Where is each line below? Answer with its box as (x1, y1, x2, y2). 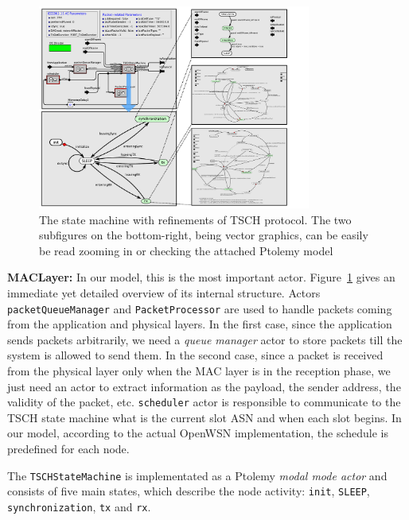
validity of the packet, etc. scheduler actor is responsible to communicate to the (7, 394, 401, 410)
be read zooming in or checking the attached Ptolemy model (39, 242, 333, 258)
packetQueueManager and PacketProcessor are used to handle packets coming (7, 300, 392, 316)
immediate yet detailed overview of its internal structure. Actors (7, 285, 321, 301)
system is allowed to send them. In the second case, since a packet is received (7, 347, 384, 363)
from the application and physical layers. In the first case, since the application (7, 316, 392, 332)
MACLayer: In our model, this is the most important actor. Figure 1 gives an (7, 269, 395, 285)
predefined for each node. (7, 440, 130, 457)
